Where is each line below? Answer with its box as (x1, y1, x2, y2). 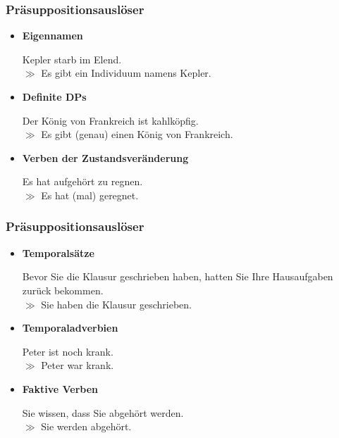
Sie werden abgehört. (41, 419, 132, 434)
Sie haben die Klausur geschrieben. (41, 296, 192, 311)
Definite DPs (22, 89, 87, 104)
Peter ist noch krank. (22, 344, 113, 358)
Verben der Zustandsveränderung (22, 150, 189, 165)
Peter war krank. (41, 358, 114, 373)
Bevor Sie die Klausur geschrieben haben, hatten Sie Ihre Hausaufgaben (22, 269, 333, 284)
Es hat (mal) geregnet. (41, 187, 139, 202)
